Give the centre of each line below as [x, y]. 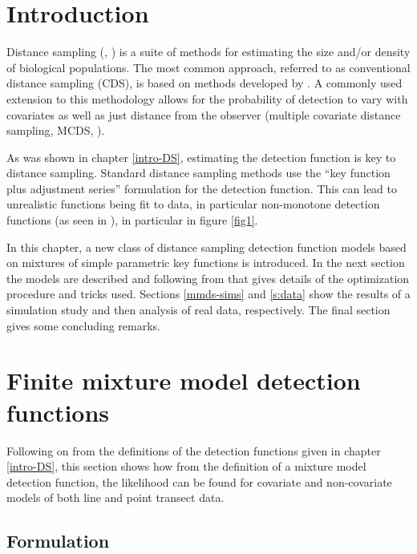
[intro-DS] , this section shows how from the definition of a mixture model [186, 466]
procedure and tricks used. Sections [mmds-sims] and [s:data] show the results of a [208, 294]
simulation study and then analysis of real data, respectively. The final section [198, 310]
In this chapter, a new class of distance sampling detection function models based [206, 247]
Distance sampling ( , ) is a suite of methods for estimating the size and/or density [208, 52]
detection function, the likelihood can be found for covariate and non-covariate [199, 481]
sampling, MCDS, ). [56, 130]
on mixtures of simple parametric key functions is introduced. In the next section [206, 263]
